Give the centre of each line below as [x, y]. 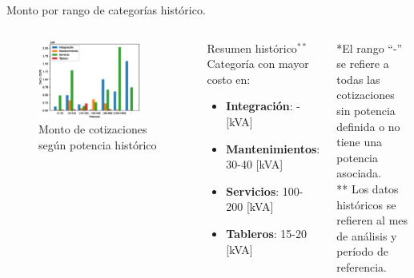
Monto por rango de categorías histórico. [106, 10]
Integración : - [263, 106]
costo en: [229, 79]
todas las [358, 79]
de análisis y [367, 235]
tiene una [360, 142]
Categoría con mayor [258, 64]
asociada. [359, 173]
